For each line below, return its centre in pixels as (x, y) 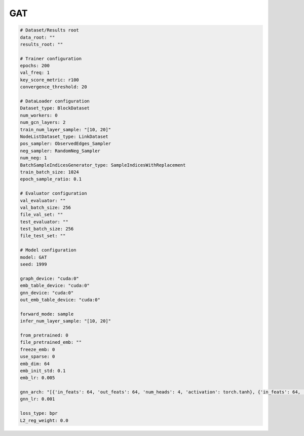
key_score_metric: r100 (50, 80)
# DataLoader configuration (55, 101)
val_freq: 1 (35, 73)
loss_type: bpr (39, 413)
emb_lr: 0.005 (37, 378)
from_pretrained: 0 (44, 335)
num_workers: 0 (39, 115)
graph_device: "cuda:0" (50, 278)
